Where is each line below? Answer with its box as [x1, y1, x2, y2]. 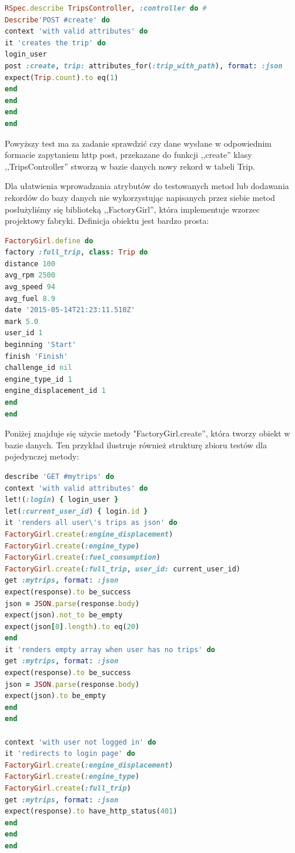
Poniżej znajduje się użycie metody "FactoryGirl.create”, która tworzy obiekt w [5, 427, 290, 439]
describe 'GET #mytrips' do [5, 472, 115, 481]
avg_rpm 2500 [5, 271, 55, 280]
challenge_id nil [5, 363, 72, 372]
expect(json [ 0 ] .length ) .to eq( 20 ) [5, 622, 140, 631]
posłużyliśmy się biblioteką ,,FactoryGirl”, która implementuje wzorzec [5, 203, 260, 215]
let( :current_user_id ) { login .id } [5, 507, 148, 515]
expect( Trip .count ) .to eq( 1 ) [5, 73, 119, 82]
